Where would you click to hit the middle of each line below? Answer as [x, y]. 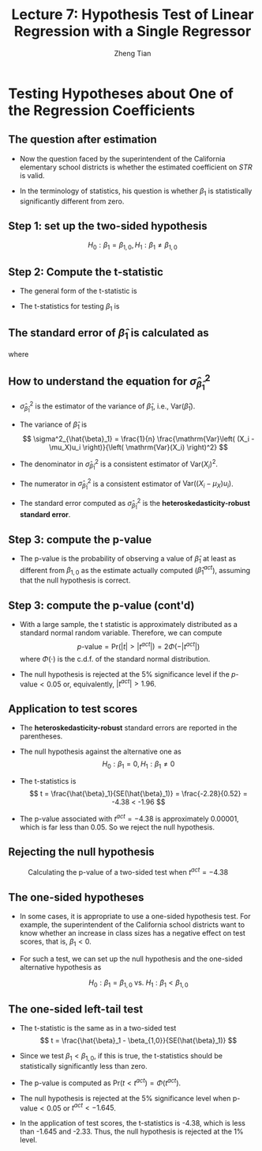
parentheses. [41, 736]
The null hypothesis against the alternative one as [100, 752]
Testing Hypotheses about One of [121, 93]
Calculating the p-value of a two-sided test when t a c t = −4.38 [128, 872]
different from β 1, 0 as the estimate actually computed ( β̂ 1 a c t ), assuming [135, 570]
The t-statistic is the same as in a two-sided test [98, 1028]
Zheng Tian [133, 53]
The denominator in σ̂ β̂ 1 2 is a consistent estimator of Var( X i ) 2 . [119, 465]
